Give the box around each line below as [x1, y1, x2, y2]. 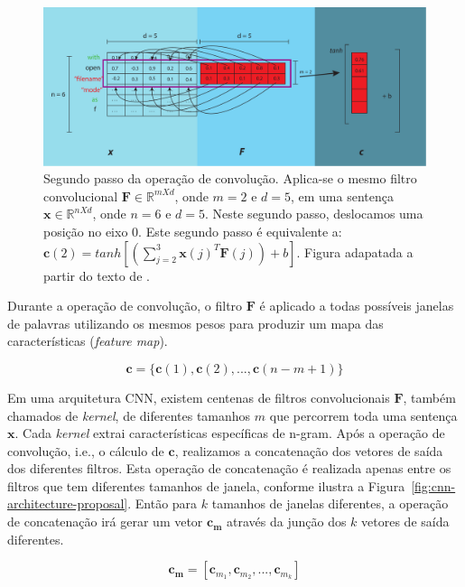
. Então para [127, 494, 198, 513]
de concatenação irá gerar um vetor [7, 512, 203, 531]
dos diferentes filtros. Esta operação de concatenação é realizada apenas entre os [7, 459, 451, 478]
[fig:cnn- [411, 476, 456, 495]
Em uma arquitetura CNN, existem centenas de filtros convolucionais [7, 387, 390, 406]
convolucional [43, 186, 118, 205]
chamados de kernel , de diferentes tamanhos [7, 405, 251, 424]
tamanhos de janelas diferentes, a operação [211, 494, 449, 513]
